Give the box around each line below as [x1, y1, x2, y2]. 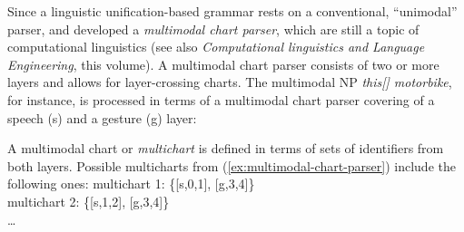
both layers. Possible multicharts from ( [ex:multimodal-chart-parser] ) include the [7, 156, 456, 175]
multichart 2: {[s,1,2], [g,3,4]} [7, 191, 170, 210]
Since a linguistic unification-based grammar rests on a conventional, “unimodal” [7, 2, 458, 20]
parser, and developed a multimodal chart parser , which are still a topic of [7, 19, 420, 38]
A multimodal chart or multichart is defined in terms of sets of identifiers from [7, 139, 444, 158]
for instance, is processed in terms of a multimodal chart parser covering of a [7, 90, 435, 109]
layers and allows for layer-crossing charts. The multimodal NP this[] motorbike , [7, 72, 452, 92]
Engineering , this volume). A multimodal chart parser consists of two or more [7, 54, 439, 73]
